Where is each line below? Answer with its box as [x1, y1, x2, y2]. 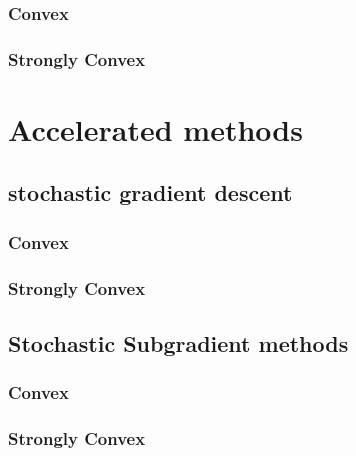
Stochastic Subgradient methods [8, 327, 349, 358]
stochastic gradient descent [8, 177, 293, 208]
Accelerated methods [8, 108, 303, 149]
